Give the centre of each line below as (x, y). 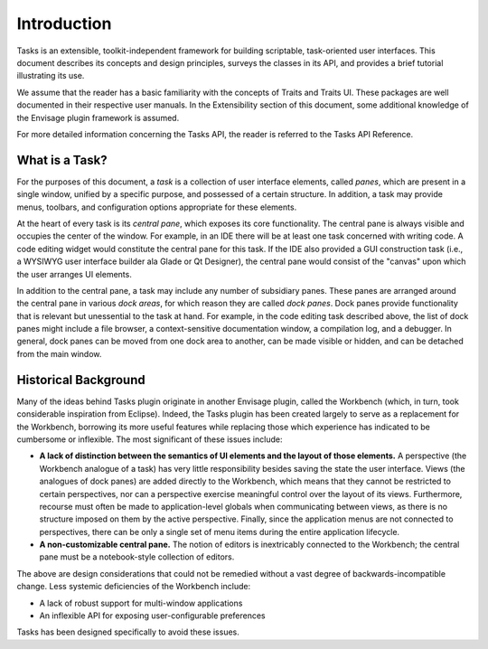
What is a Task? (62, 160)
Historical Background (81, 380)
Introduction (64, 24)
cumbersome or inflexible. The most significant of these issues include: (150, 439)
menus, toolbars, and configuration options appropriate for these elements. (157, 207)
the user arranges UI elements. (75, 274)
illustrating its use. (51, 76)
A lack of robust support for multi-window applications (141, 603)
